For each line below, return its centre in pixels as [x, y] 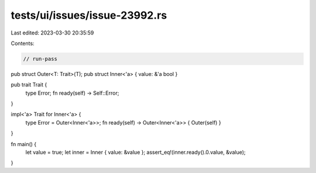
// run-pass [40, 59]
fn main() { [24, 144]
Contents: [23, 43]
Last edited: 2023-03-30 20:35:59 [52, 33]
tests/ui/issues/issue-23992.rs [89, 15]
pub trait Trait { [29, 85]
